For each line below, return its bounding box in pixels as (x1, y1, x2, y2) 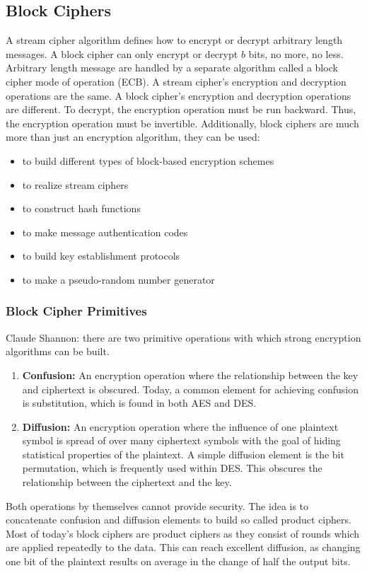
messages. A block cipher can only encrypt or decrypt (6, 46, 238, 61)
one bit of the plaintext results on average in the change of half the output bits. (6, 554, 351, 569)
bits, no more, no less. (248, 46, 344, 61)
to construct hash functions (22, 201, 141, 216)
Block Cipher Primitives (6, 302, 147, 320)
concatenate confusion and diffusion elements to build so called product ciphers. (6, 512, 351, 527)
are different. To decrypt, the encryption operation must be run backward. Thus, (6, 102, 356, 117)
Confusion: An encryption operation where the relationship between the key (22, 367, 359, 382)
